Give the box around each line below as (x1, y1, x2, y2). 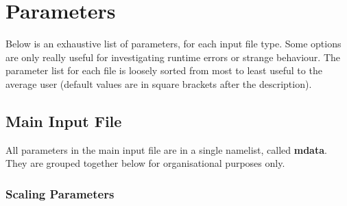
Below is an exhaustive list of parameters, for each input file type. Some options (5, 36, 342, 51)
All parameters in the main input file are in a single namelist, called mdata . (5, 142, 327, 157)
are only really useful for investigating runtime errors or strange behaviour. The (5, 49, 341, 64)
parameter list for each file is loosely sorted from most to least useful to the (5, 63, 322, 78)
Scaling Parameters (5, 185, 115, 202)
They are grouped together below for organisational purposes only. (5, 156, 285, 170)
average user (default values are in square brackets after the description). (5, 76, 312, 91)
